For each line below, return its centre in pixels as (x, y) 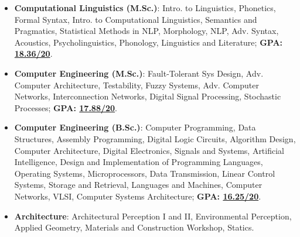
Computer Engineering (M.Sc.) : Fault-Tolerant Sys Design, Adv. (139, 73)
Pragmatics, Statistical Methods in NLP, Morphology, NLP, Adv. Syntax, (146, 31)
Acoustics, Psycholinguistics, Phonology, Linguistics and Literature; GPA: (149, 42)
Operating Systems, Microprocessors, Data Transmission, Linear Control (145, 173)
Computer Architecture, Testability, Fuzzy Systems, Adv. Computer (137, 85)
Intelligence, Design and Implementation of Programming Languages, (139, 162)
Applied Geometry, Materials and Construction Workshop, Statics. (134, 227)
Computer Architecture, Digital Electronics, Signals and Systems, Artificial (149, 150)
